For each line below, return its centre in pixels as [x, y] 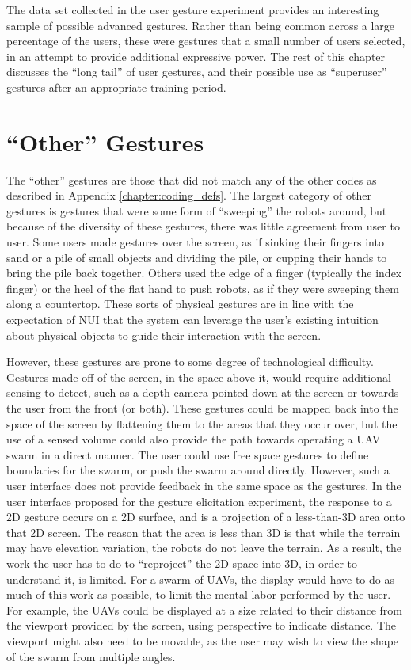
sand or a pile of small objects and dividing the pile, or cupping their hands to [197, 257]
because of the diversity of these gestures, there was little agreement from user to [203, 226]
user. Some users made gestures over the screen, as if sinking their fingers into [195, 242]
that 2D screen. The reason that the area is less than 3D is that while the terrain [204, 532]
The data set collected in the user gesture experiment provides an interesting [193, 10]
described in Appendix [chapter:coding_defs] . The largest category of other [189, 195]
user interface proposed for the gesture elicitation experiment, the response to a [199, 501]
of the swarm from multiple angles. [91, 656]
